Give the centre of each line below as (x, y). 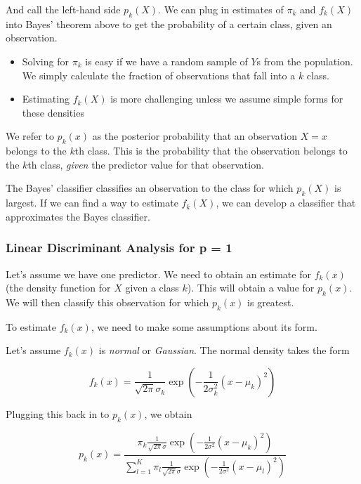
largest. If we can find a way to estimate (92, 203)
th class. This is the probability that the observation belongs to (211, 151)
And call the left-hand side (63, 9)
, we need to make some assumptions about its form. (204, 326)
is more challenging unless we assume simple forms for (227, 99)
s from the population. (305, 61)
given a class (152, 288)
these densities (53, 112)
